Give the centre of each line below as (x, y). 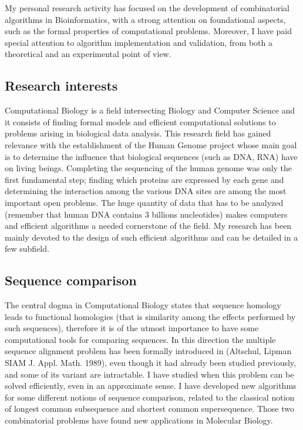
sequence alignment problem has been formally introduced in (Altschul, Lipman (148, 351)
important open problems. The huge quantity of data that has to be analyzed (144, 202)
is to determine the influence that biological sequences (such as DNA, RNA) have (151, 156)
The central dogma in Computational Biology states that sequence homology (143, 305)
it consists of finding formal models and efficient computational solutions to (140, 121)
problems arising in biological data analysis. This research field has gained (138, 133)
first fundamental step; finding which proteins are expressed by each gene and (144, 179)
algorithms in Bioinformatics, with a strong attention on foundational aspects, (145, 19)
